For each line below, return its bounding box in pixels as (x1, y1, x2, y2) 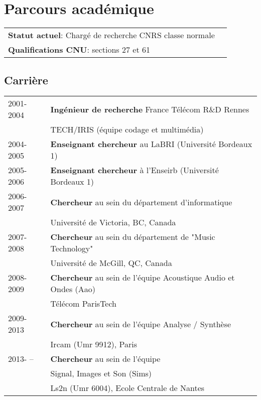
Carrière (4, 72, 48, 87)
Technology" (50, 242, 93, 254)
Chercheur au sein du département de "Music (50, 231, 215, 243)
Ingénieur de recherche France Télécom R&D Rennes (50, 103, 249, 115)
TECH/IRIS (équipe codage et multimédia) (50, 123, 204, 136)
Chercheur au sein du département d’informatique (50, 196, 232, 208)
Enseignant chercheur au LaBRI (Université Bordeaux (50, 138, 252, 150)
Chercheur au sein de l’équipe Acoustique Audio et (50, 272, 235, 284)
